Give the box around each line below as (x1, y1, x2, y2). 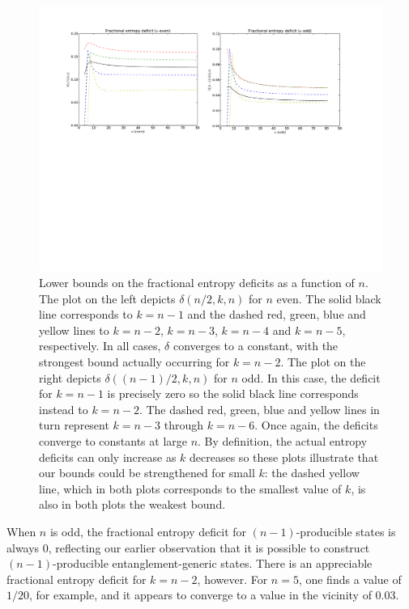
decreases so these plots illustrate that (190, 448, 379, 465)
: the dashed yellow (264, 464, 360, 481)
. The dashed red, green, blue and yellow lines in (138, 400, 380, 417)
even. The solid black (276, 290, 381, 307)
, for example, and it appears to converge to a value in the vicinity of (29, 586, 372, 603)
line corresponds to (39, 306, 133, 323)
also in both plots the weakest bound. (39, 496, 226, 513)
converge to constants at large (39, 433, 187, 450)
